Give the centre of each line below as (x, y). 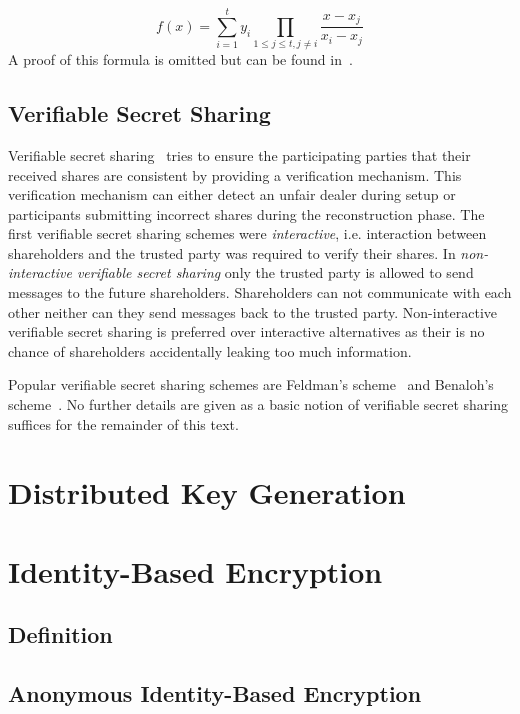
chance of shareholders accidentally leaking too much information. (210, 350)
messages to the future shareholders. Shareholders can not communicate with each (260, 292)
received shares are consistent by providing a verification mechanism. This (235, 174)
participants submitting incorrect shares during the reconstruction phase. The (246, 213)
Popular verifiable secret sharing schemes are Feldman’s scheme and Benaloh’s (251, 384)
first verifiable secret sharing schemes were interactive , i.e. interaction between (247, 233)
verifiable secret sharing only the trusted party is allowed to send (275, 272)
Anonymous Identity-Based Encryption (215, 693)
